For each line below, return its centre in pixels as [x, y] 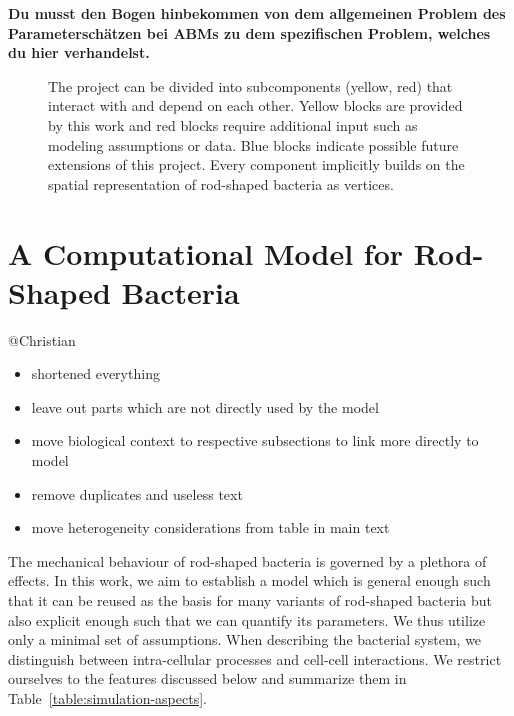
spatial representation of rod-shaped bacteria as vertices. [221, 183]
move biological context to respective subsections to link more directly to [255, 440]
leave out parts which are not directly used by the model [205, 406]
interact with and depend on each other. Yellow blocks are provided [255, 105]
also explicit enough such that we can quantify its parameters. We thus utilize [247, 619]
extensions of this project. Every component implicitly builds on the [256, 164]
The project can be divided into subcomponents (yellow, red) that [250, 85]
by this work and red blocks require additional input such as [233, 124]
